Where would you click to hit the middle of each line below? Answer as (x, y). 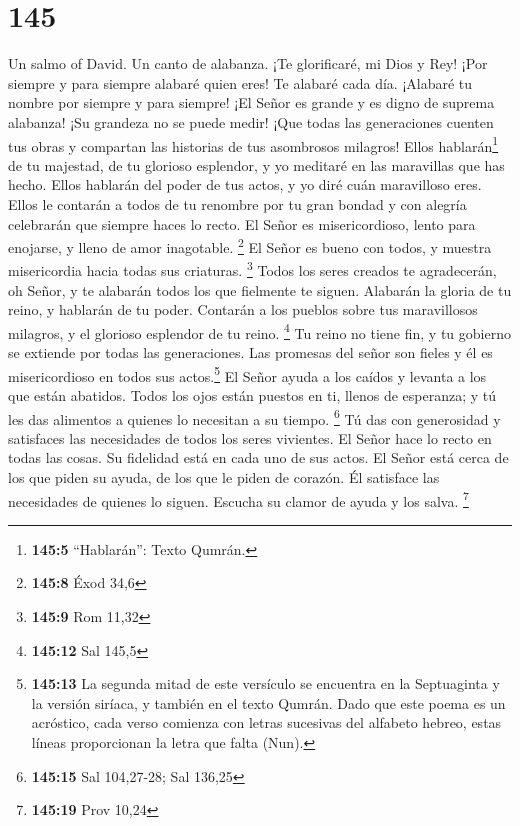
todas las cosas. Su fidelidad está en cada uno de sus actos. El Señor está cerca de (258, 457)
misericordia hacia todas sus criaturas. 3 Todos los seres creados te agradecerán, (252, 269)
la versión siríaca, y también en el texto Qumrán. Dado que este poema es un (268, 702)
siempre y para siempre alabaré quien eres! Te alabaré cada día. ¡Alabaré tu (240, 82)
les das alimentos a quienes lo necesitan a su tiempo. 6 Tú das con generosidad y (254, 417)
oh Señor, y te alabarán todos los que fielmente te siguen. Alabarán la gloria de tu (260, 289)
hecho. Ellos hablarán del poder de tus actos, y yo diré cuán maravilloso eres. (245, 184)
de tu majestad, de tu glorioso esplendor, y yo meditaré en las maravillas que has (256, 164)
